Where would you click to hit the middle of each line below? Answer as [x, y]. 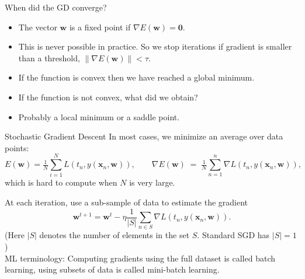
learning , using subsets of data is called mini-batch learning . [112, 269]
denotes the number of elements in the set [115, 235]
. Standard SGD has [233, 235]
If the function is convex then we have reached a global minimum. [136, 77]
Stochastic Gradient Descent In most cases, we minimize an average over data [144, 136]
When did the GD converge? [56, 7]
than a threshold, [49, 57]
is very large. [152, 182]
